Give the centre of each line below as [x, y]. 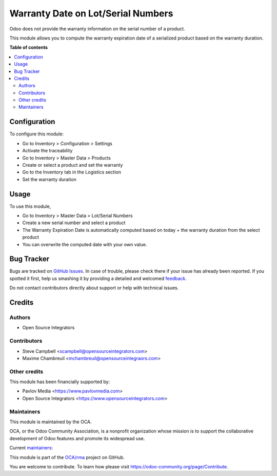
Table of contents [29, 47]
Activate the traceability [47, 151]
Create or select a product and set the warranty [73, 165]
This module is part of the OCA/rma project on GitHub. [67, 457]
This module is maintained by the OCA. [51, 422]
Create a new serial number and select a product [74, 223]
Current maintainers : [31, 448]
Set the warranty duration [50, 179]
